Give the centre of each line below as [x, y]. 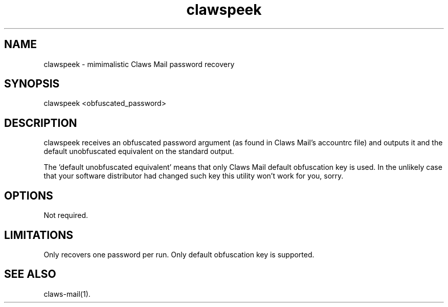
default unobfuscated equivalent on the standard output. [139, 151]
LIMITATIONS [39, 235]
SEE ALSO [30, 274]
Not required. [66, 215]
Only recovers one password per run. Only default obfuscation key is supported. [179, 254]
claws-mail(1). [67, 294]
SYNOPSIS [32, 84]
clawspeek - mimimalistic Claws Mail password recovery [139, 64]
